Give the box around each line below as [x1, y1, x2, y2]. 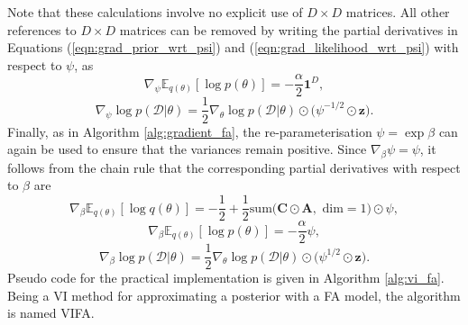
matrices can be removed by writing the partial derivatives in [119, 20, 458, 39]
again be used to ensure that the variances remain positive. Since [7, 140, 367, 158]
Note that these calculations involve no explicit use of [7, 3, 303, 21]
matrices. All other [345, 3, 450, 21]
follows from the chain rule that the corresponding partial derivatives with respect [7, 158, 461, 176]
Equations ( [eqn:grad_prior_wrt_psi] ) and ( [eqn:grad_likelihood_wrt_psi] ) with [7, 38, 459, 57]
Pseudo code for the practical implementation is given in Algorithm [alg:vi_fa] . [7, 268, 445, 287]
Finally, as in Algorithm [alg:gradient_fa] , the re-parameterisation [7, 122, 372, 140]
